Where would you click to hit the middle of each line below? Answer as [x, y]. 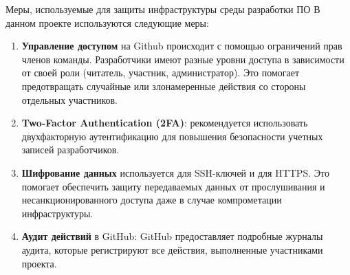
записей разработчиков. [70, 150]
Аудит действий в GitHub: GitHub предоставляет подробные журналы [172, 236]
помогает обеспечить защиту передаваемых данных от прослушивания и [173, 186]
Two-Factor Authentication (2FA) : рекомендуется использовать [165, 123]
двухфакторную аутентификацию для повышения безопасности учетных [172, 136]
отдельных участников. [69, 99]
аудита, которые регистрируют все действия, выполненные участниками [172, 249]
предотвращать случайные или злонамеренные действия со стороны [164, 86]
